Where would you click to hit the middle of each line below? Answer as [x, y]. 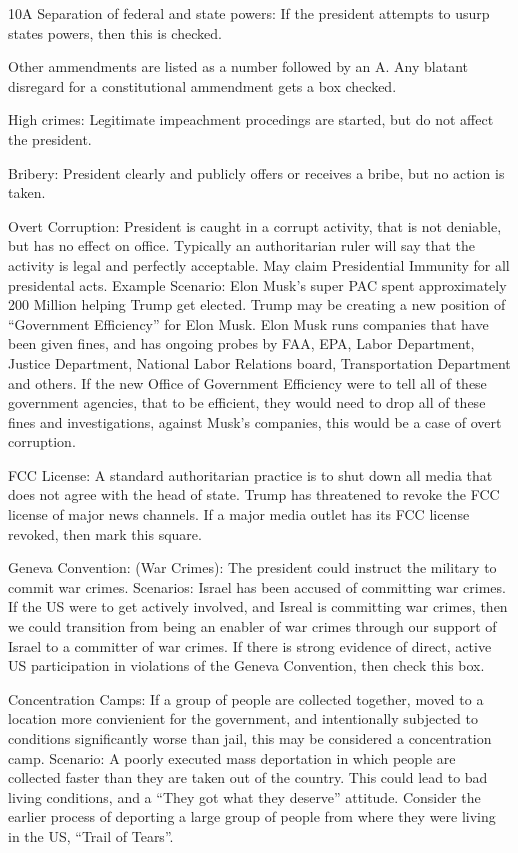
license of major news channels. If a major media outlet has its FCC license [239, 514]
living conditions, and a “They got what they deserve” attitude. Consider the [244, 796]
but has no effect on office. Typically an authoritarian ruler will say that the [241, 245]
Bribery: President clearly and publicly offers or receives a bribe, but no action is [256, 172]
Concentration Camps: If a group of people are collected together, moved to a [246, 698]
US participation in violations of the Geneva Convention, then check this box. [246, 665]
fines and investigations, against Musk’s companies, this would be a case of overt [255, 421]
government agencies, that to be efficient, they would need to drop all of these [247, 402]
